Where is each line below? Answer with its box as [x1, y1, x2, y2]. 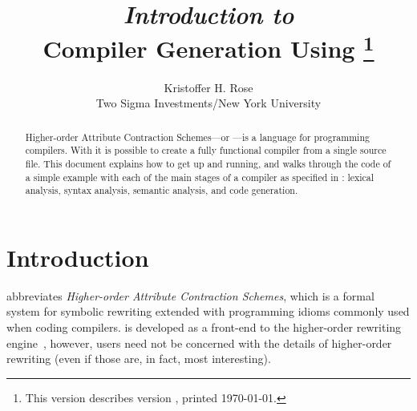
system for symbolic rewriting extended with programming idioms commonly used [6, 303, 410, 320]
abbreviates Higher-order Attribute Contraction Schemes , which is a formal [6, 287, 374, 304]
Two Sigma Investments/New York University [95, 95, 322, 111]
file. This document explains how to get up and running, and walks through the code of [25, 156, 391, 170]
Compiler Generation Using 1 [43, 29, 374, 65]
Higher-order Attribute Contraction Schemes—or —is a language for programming [25, 130, 370, 143]
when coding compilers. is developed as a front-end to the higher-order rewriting [6, 319, 402, 336]
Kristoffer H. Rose [164, 79, 253, 95]
